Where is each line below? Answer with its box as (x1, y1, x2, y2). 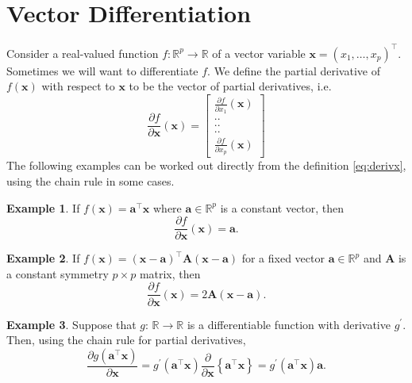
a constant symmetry (6, 265, 109, 282)
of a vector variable (212, 44, 306, 61)
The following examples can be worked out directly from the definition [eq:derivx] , (6, 157, 406, 174)
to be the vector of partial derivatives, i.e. (129, 78, 332, 94)
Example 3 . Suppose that (6, 316, 137, 332)
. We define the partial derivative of (207, 62, 380, 79)
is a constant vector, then (220, 199, 345, 216)
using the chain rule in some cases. (6, 173, 175, 190)
